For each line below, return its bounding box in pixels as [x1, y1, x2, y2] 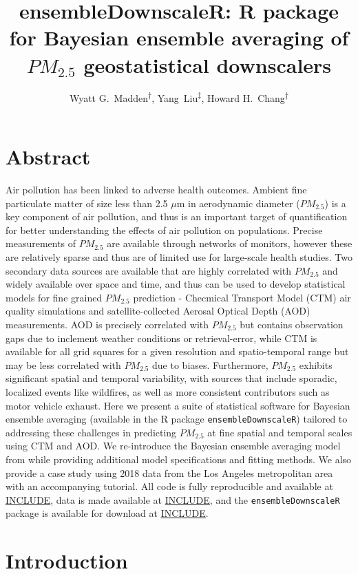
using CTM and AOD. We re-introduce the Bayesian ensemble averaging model [6, 438, 341, 453]
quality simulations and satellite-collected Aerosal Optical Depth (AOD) [6, 304, 310, 318]
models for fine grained [6, 290, 103, 304]
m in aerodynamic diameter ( [176, 195, 300, 210]
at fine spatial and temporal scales [207, 425, 352, 439]
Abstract [6, 142, 91, 171]
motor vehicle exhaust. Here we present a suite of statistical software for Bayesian [6, 398, 350, 412]
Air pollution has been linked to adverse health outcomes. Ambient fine [6, 182, 307, 197]
